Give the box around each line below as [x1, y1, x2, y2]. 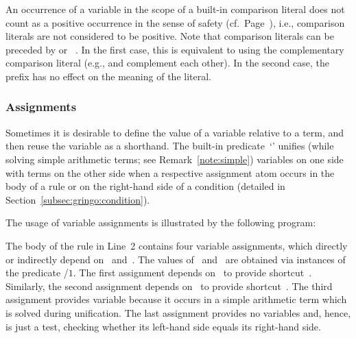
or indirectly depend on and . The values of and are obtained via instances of [5, 252, 346, 266]
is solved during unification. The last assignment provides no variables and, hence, [5, 305, 351, 319]
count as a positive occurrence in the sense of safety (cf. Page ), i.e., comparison [5, 15, 345, 29]
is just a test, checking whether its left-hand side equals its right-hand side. [5, 319, 321, 333]
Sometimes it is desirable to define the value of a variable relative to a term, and [5, 125, 344, 139]
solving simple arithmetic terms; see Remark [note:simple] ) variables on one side [5, 152, 344, 166]
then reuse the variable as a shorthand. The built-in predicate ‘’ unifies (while [5, 138, 334, 153]
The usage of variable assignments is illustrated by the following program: [5, 215, 316, 230]
